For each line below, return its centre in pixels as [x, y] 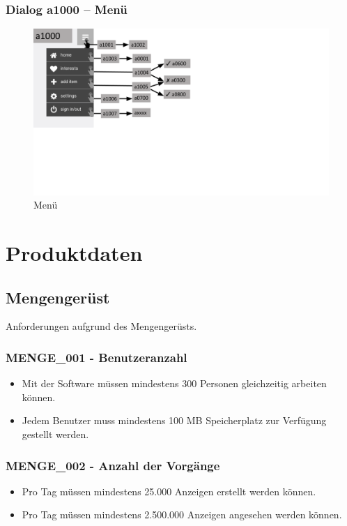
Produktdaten [74, 253]
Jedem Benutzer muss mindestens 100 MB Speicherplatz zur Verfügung [174, 420]
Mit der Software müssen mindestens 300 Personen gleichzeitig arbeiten [174, 383]
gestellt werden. [55, 434]
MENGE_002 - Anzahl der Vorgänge [113, 465]
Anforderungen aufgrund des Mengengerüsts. [101, 326]
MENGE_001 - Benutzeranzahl [97, 357]
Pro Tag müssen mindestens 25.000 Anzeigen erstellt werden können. [169, 491]
